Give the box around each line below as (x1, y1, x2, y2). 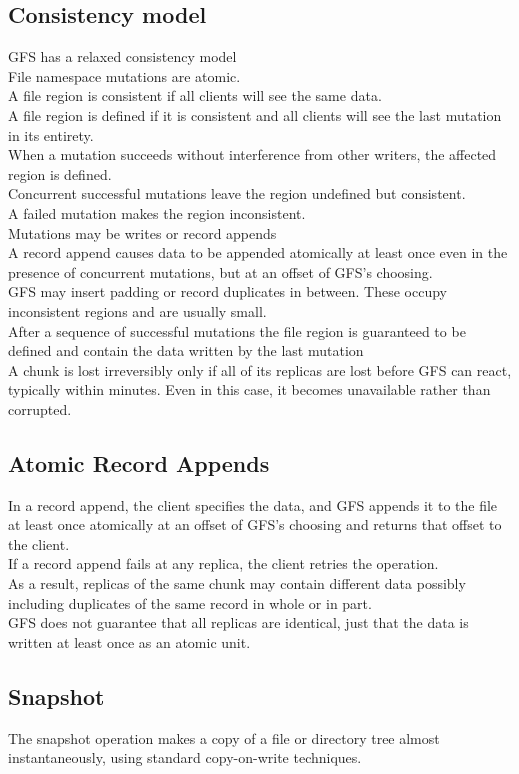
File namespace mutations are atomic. (8, 65, 241, 86)
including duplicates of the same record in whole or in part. (8, 592, 372, 613)
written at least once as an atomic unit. (8, 631, 251, 652)
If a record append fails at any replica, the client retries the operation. (8, 553, 439, 574)
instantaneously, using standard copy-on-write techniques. (8, 747, 362, 768)
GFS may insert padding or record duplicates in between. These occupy (8, 281, 447, 302)
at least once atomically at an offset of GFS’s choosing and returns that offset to (8, 514, 502, 535)
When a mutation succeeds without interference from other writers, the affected (8, 144, 497, 165)
